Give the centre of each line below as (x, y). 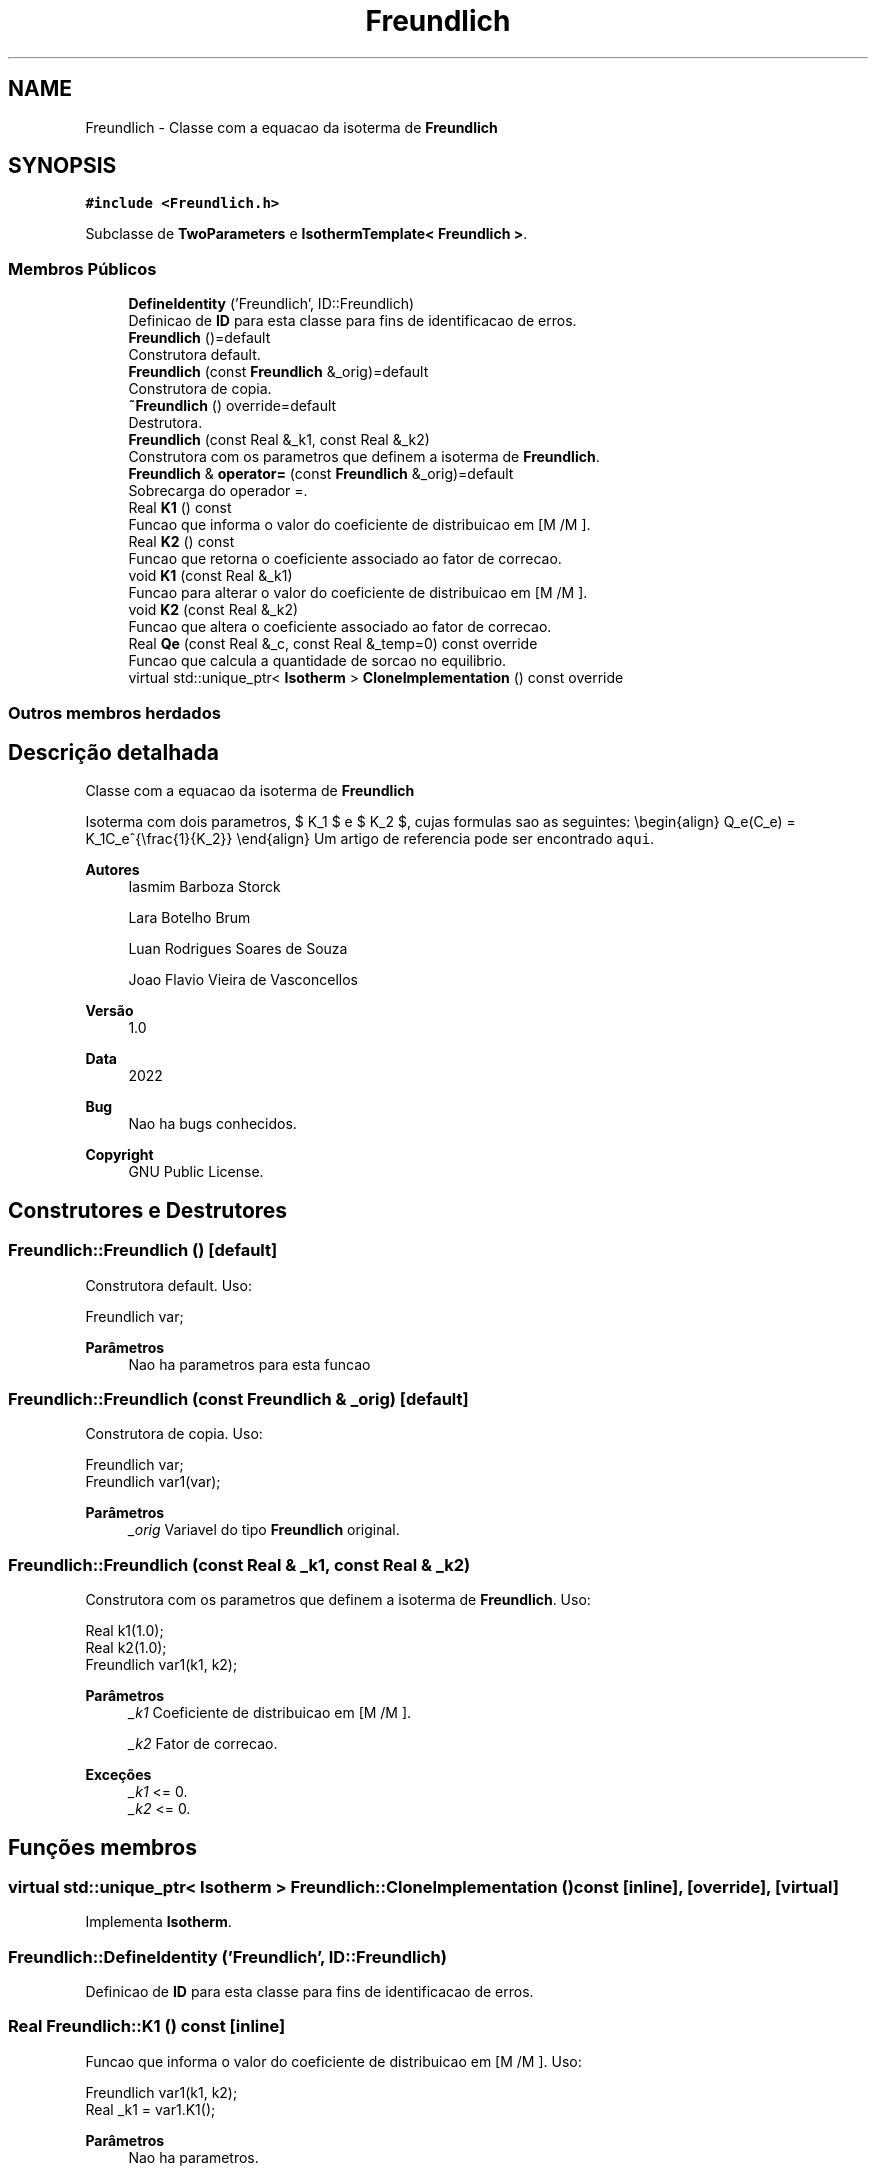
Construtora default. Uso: (168, 1285)
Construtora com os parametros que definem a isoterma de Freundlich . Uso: (338, 1600)
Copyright (119, 1155)
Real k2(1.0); (126, 1648)
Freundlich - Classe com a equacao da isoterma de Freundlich (291, 127)
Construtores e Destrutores (148, 1210)
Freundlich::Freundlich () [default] (143, 1250)
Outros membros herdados (114, 712)
